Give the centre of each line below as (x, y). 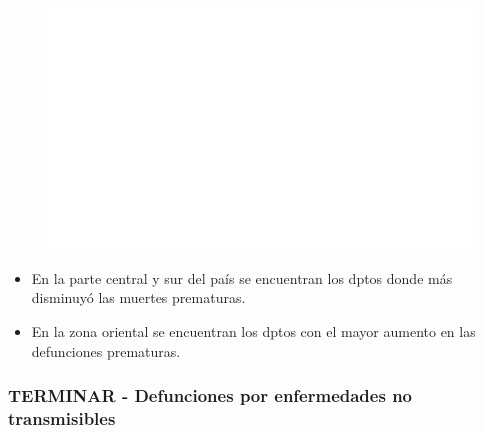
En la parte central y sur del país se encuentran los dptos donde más (242, 277)
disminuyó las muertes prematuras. (138, 297)
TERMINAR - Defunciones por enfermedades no (210, 395)
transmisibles (62, 418)
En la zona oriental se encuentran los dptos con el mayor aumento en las (253, 331)
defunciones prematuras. (106, 350)
